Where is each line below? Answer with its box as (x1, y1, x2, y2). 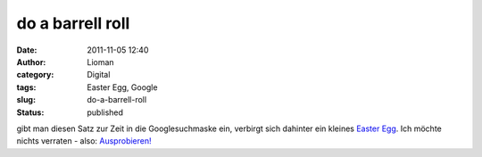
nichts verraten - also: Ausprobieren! (16, 136, 152, 146)
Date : (16, 45, 37, 55)
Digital (87, 70, 111, 80)
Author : (16, 56, 46, 67)
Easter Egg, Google (87, 81, 158, 93)
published (87, 107, 124, 118)
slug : (16, 95, 36, 105)
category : (16, 70, 54, 80)
